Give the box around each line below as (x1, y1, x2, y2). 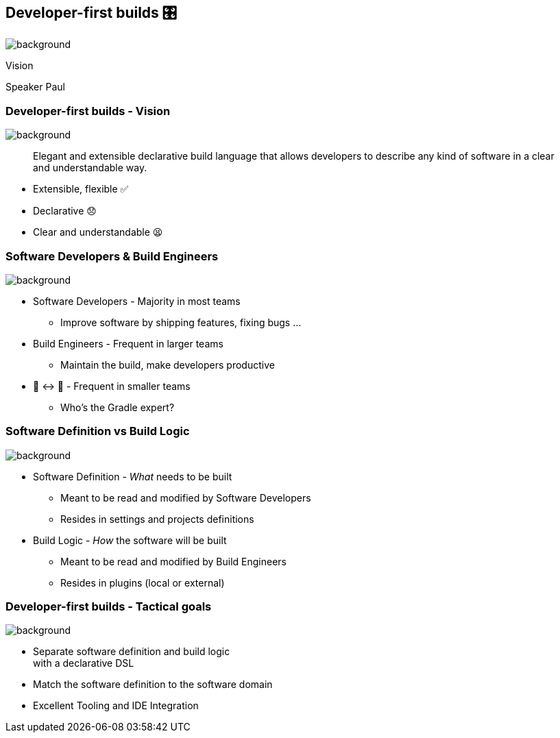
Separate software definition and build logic (33, 645, 230, 658)
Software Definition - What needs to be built (33, 470, 232, 482)
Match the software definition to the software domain (33, 678, 273, 691)
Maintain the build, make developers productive (60, 358, 275, 371)
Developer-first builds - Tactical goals (5, 600, 212, 614)
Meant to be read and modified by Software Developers (60, 491, 311, 504)
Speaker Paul (5, 81, 65, 93)
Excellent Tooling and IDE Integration (33, 700, 199, 712)
